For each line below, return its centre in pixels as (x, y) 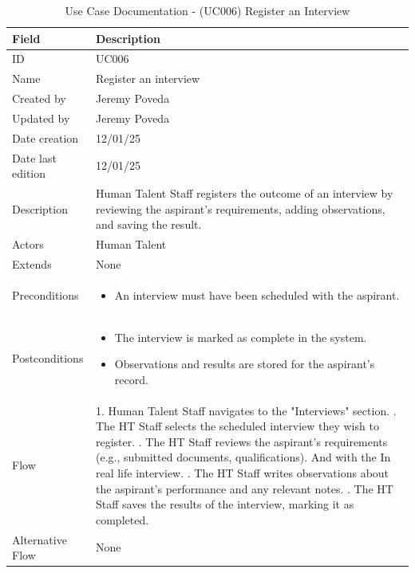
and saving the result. (148, 224)
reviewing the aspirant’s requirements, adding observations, (240, 208)
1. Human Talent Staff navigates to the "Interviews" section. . (246, 410)
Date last (34, 157)
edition (29, 173)
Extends (32, 263)
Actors (28, 244)
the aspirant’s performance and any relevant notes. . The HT (244, 488)
